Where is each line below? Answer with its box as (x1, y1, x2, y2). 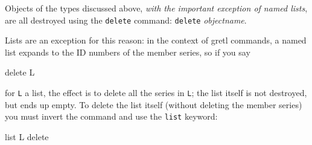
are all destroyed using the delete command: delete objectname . (5, 13, 247, 26)
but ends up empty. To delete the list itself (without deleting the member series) (5, 98, 302, 111)
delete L (5, 66, 35, 79)
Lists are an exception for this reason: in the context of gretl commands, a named (5, 34, 307, 47)
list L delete (5, 130, 49, 143)
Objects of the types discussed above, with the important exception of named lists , (5, 2, 308, 14)
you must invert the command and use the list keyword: (5, 110, 218, 123)
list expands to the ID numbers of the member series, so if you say (5, 45, 250, 58)
